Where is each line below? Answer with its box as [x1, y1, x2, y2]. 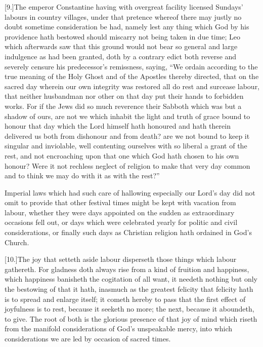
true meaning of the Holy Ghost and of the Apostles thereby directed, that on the [5, 71, 259, 82]
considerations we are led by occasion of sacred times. [5, 333, 171, 343]
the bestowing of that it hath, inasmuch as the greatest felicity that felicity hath [5, 284, 253, 294]
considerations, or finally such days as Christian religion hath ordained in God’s [5, 227, 252, 238]
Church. [5, 237, 29, 247]
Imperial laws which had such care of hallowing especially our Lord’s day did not [5, 187, 255, 198]
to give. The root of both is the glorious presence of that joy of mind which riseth [5, 313, 257, 324]
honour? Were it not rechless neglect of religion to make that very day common [5, 160, 250, 171]
